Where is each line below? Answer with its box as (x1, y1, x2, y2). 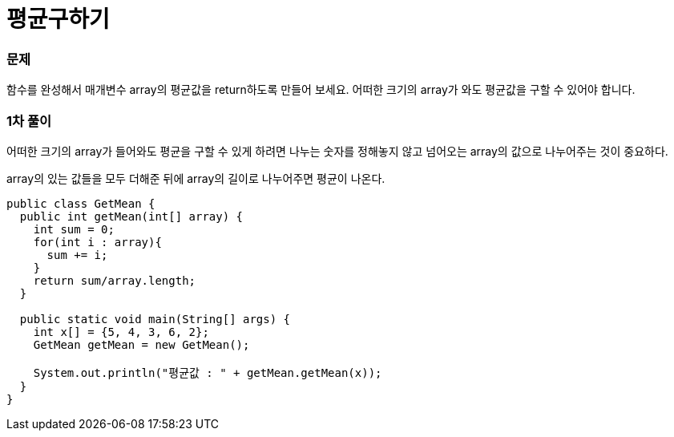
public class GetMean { (6, 196, 155, 210)
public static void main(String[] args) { (19, 312, 291, 326)
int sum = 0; (33, 222, 115, 236)
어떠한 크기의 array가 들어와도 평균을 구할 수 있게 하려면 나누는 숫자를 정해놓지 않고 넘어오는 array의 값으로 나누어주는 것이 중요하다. (6, 144, 668, 158)
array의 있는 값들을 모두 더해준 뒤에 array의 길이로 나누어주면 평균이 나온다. (6, 171, 385, 185)
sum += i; (46, 248, 108, 261)
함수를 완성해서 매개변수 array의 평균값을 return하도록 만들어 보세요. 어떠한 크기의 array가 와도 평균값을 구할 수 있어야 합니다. (6, 83, 636, 97)
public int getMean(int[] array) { (19, 209, 244, 223)
